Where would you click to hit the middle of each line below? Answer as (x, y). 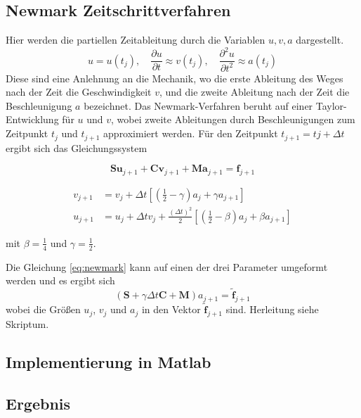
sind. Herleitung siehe (272, 309)
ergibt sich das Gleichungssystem (77, 147)
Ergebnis (38, 403)
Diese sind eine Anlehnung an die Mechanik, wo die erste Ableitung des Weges (175, 78)
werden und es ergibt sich (60, 280)
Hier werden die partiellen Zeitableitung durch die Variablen (136, 40)
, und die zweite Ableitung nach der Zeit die (254, 92)
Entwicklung (32, 119)
